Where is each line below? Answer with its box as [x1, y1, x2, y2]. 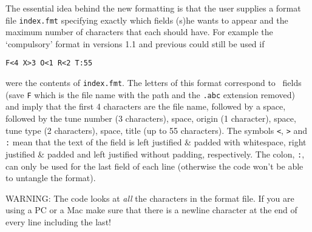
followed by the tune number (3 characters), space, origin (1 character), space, [5, 112, 296, 124]
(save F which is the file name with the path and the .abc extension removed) [5, 88, 296, 101]
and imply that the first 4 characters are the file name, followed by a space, [5, 100, 286, 113]
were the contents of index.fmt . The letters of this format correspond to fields [5, 76, 302, 89]
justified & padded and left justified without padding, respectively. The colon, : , [5, 147, 305, 160]
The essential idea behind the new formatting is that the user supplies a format [5, 2, 301, 14]
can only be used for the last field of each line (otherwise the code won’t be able [5, 159, 304, 172]
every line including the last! [5, 215, 111, 228]
